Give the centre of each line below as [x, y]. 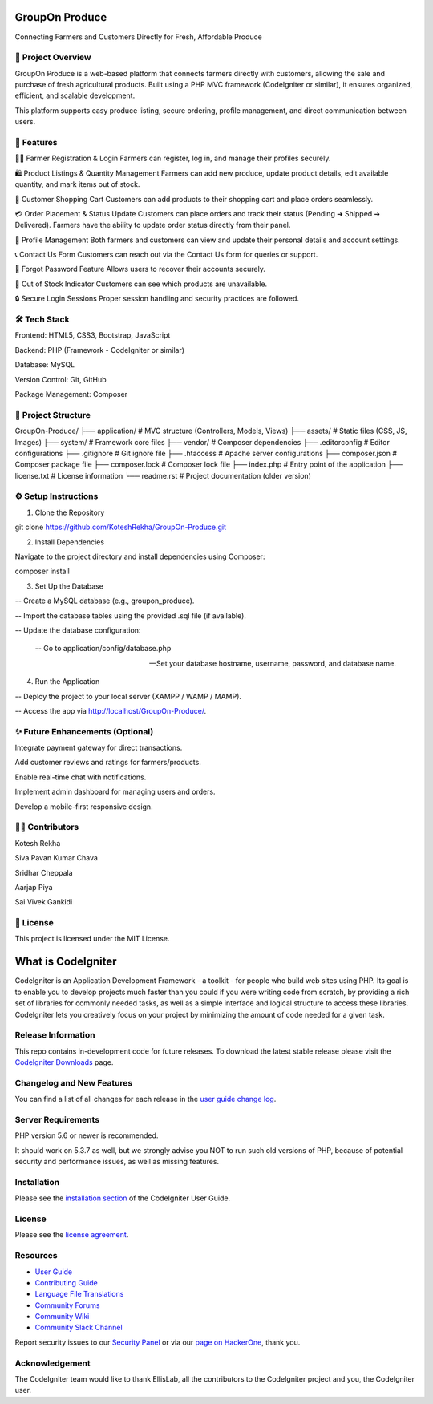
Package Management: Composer [71, 394]
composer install [42, 571]
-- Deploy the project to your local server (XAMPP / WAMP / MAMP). [128, 696]
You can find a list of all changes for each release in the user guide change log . [146, 1099]
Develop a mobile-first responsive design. [84, 807]
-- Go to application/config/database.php [103, 649]
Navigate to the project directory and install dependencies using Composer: [140, 556]
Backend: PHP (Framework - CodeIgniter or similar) [99, 350]
